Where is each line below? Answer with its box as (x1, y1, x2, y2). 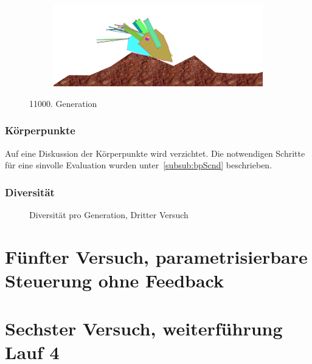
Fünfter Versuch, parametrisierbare (5, 244, 308, 269)
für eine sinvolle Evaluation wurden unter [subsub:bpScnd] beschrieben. (5, 159, 272, 171)
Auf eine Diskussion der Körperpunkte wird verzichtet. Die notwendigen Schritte (5, 146, 305, 159)
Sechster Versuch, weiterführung (5, 315, 283, 340)
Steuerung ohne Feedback (5, 268, 224, 293)
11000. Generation (29, 97, 97, 109)
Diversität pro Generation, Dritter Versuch (29, 208, 189, 221)
